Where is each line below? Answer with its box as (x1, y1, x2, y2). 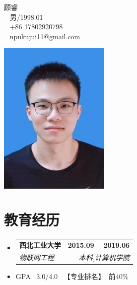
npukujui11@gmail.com (9, 31, 80, 41)
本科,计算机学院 (78, 252, 130, 262)
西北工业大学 (19, 240, 61, 250)
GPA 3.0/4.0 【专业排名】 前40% (15, 271, 129, 281)
